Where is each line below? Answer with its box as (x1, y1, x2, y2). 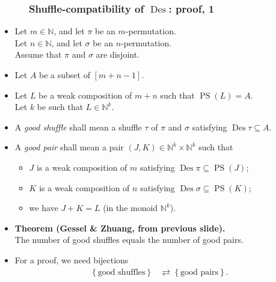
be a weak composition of (38, 88, 132, 101)
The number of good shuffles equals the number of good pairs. (14, 233, 244, 246)
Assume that (14, 48, 62, 61)
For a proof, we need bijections (14, 253, 129, 266)
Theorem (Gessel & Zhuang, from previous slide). (14, 221, 225, 234)
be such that (37, 100, 84, 113)
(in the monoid (103, 201, 158, 214)
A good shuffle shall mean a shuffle (14, 120, 142, 133)
